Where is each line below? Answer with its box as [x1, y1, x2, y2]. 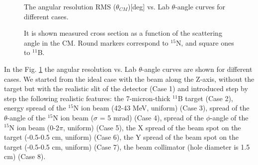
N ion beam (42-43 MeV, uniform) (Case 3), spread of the [73, 103, 250, 113]
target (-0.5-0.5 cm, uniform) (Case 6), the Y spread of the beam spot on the [4, 132, 239, 142]
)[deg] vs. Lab [127, 1, 170, 11]
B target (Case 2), [177, 93, 233, 103]
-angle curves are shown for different [142, 63, 253, 74]
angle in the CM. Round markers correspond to [24, 37, 169, 48]
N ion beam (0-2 [9, 122, 59, 132]
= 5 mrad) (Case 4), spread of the [99, 112, 204, 122]
